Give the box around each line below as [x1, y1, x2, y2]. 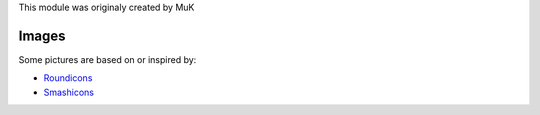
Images [18, 27, 66, 44]
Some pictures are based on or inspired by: [18, 53, 197, 65]
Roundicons [43, 72, 93, 84]
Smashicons [43, 86, 95, 98]
